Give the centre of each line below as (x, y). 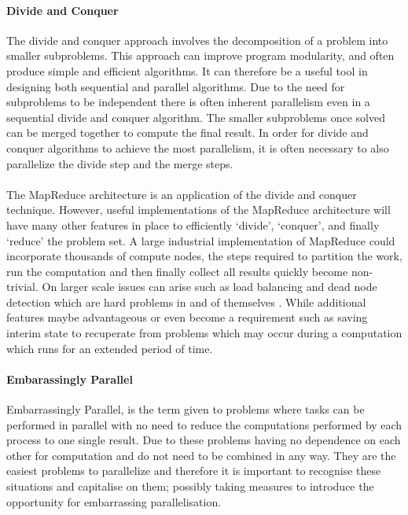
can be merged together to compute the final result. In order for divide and (187, 132)
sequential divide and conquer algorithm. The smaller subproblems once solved (196, 117)
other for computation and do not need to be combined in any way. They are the (201, 455)
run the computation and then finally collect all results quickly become (177, 271)
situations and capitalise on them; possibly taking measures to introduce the (190, 486)
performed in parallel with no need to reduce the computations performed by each (204, 424)
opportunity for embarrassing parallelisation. (114, 501)
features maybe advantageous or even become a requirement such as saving (187, 317)
